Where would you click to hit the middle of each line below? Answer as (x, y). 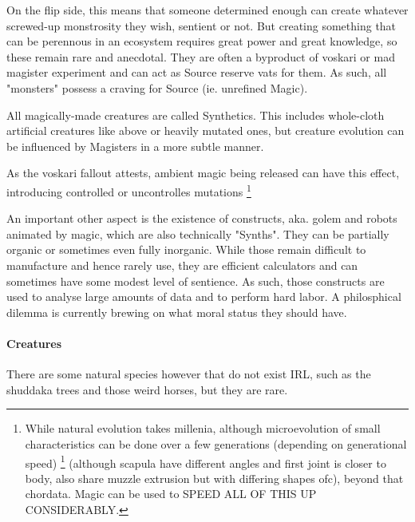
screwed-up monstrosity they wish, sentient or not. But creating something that (202, 25)
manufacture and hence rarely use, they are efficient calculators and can (182, 265)
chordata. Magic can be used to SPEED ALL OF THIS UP (171, 494)
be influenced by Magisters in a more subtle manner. (135, 146)
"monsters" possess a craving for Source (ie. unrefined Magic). (157, 87)
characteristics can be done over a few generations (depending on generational (216, 443)
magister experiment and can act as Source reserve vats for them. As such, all (197, 72)
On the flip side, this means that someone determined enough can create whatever (207, 10)
